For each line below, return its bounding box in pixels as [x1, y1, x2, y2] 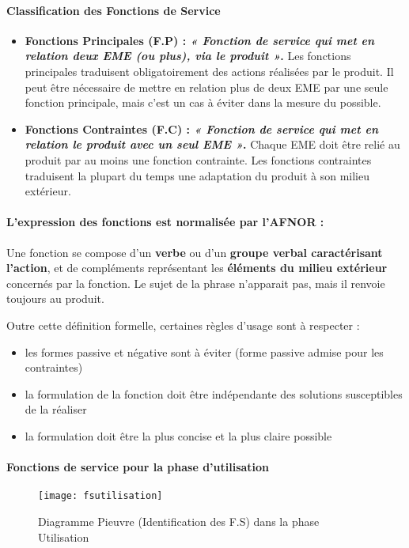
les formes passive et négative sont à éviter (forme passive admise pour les [25, 343, 384, 360]
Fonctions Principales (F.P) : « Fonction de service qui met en [25, 32, 375, 48]
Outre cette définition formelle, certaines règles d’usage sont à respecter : [6, 316, 360, 333]
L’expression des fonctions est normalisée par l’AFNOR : [6, 214, 324, 230]
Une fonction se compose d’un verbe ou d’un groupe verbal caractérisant [6, 244, 383, 260]
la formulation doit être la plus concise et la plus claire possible [25, 427, 332, 444]
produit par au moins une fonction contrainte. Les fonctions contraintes [25, 151, 372, 168]
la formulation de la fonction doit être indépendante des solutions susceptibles [25, 385, 403, 402]
